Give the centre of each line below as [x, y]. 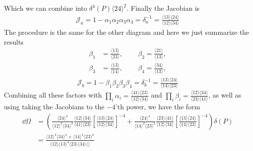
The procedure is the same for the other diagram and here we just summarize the [127, 32]
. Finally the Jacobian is [163, 8]
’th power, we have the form [158, 107]
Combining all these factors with [53, 95]
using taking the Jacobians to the [54, 107]
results [14, 41]
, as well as [225, 95]
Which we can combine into [46, 8]
